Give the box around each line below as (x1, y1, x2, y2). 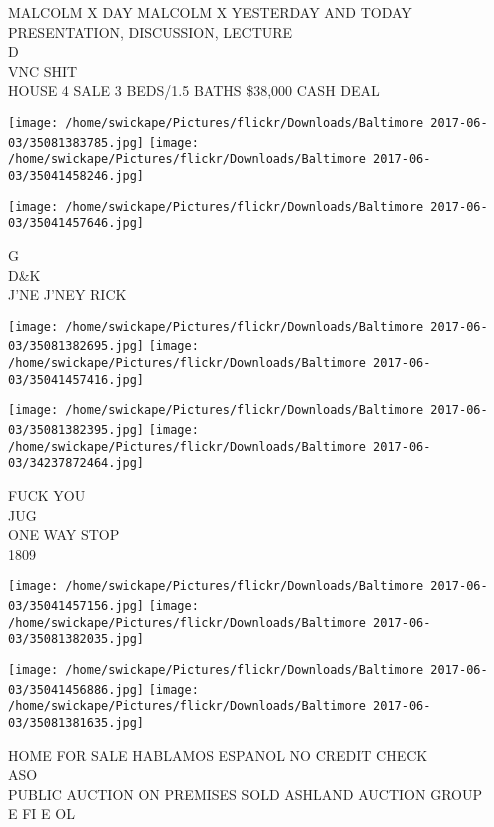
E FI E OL (8, 803, 75, 824)
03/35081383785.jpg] (8, 135, 145, 150)
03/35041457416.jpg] (8, 372, 145, 387)
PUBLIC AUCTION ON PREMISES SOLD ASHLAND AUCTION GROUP (8, 783, 482, 804)
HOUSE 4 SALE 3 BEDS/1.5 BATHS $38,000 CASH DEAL (8, 80, 380, 101)
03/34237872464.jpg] (8, 456, 145, 471)
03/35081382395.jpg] (8, 422, 145, 437)
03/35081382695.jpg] (8, 339, 145, 354)
